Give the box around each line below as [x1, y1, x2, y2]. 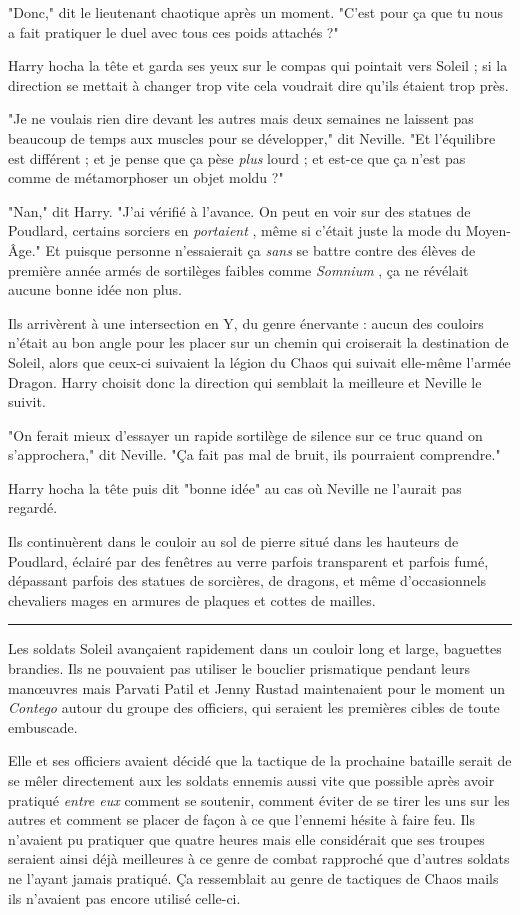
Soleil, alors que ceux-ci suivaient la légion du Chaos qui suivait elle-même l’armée [8, 351, 511, 372]
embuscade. [8, 716, 78, 737]
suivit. [8, 391, 46, 412]
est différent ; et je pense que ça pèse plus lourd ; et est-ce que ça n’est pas [8, 147, 466, 168]
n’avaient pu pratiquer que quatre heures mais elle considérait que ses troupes [8, 828, 485, 849]
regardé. [8, 497, 58, 518]
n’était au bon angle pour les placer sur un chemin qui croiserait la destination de [8, 332, 509, 353]
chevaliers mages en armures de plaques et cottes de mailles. [8, 589, 376, 610]
